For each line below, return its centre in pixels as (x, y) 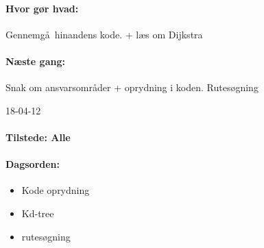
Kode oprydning (56, 190)
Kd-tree (38, 213)
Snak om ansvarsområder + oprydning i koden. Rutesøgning (132, 87)
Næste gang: (35, 61)
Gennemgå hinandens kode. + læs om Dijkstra (104, 34)
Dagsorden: (33, 164)
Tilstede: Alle (38, 137)
